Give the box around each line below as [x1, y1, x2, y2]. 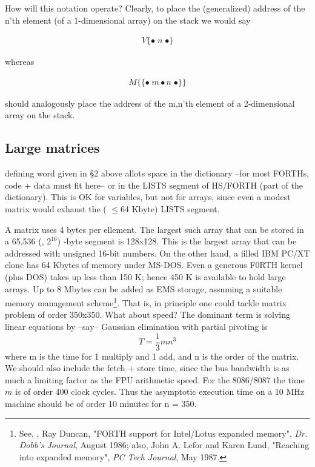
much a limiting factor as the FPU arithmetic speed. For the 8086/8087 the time [5, 373, 305, 386]
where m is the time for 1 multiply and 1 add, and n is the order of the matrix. [5, 349, 299, 362]
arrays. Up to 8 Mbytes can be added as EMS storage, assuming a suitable [5, 282, 282, 295]
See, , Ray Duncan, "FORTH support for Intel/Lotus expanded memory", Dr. [19, 426, 308, 439]
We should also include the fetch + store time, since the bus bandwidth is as [5, 361, 290, 374]
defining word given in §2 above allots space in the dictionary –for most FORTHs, [5, 167, 309, 180]
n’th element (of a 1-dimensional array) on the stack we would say [5, 13, 251, 26]
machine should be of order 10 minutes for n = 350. [5, 397, 197, 410]
